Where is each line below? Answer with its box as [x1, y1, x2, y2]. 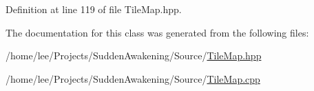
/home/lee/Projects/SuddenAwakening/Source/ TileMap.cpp [6, 71, 260, 85]
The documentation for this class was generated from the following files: [6, 25, 309, 39]
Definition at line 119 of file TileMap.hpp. [6, 2, 182, 16]
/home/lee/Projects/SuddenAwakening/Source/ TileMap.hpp [6, 48, 262, 63]
